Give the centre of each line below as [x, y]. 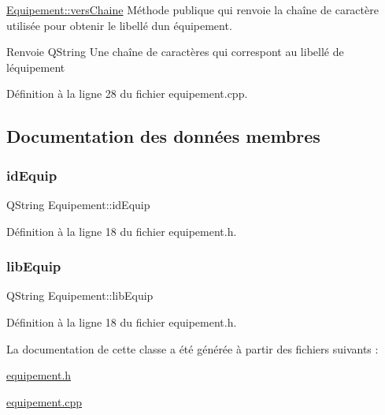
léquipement [36, 67]
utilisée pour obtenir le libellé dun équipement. [119, 25]
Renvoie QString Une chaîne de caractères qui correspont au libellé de [175, 52]
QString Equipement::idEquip [78, 204]
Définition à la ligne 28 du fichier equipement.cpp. [127, 93]
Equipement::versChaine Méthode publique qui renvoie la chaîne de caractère [192, 9]
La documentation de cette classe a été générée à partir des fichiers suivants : [192, 348]
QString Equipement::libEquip [80, 295]
